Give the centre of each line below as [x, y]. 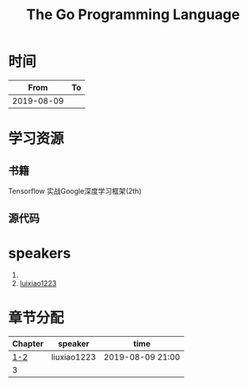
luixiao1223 [38, 284]
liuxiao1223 [74, 357]
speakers [40, 253]
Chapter [28, 344]
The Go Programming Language [133, 15]
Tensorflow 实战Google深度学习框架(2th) [75, 191]
